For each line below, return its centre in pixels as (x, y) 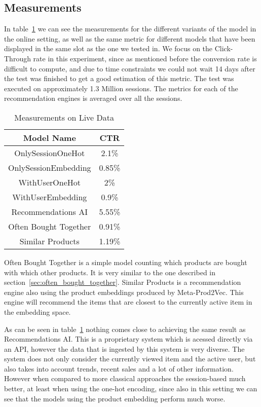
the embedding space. (38, 311)
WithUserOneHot (49, 182)
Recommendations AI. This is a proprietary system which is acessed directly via (128, 339)
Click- (224, 48)
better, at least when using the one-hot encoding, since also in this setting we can (131, 388)
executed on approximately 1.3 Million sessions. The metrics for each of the (121, 88)
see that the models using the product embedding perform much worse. (115, 398)
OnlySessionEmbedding (50, 167)
